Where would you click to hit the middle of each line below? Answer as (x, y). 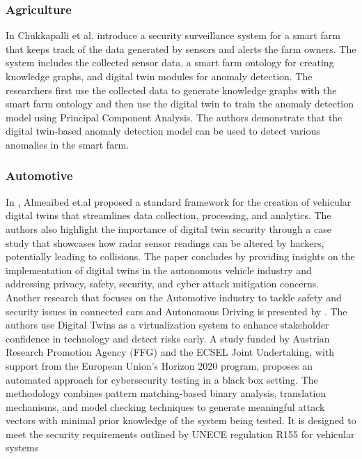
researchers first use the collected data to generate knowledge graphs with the (171, 90)
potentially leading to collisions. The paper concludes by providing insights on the (180, 256)
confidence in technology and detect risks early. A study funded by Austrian (168, 338)
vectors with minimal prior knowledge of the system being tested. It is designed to (181, 420)
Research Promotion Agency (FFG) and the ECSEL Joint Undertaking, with (170, 352)
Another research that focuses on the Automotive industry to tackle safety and (174, 297)
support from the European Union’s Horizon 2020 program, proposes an (159, 365)
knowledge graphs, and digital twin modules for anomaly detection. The (159, 76)
